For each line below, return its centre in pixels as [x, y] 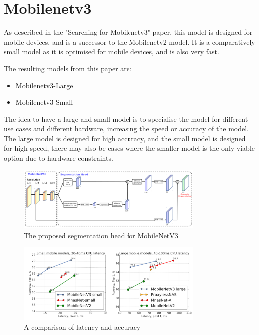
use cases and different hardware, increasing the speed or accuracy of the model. [126, 129]
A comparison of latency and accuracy [82, 327]
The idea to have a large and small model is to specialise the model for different [126, 119]
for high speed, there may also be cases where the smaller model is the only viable [129, 148]
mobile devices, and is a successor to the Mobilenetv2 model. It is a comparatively [129, 42]
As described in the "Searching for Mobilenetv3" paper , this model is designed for [128, 32]
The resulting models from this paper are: [68, 68]
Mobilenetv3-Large [44, 85]
